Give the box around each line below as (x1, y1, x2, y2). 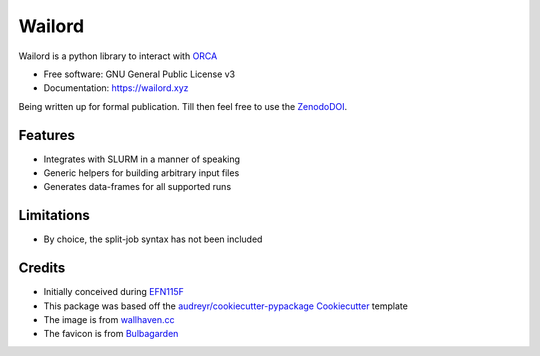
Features (18, 126, 75, 144)
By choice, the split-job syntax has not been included (43, 233, 263, 245)
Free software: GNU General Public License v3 (43, 68, 236, 80)
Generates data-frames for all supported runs (43, 181, 232, 193)
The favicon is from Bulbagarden (43, 328, 179, 340)
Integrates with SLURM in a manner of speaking (43, 153, 240, 165)
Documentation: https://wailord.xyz (43, 82, 189, 94)
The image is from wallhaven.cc (43, 314, 175, 325)
